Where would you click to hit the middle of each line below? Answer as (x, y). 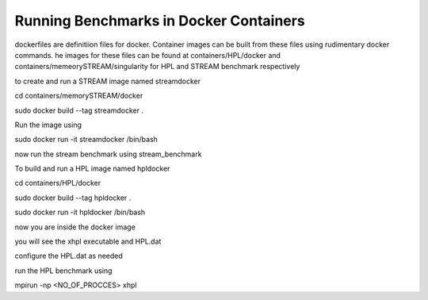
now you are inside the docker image (75, 227)
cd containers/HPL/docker (58, 183)
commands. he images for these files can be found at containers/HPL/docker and (148, 55)
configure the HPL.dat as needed (69, 256)
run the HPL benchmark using (63, 271)
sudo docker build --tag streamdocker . (79, 110)
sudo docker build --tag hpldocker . (73, 198)
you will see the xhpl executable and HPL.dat (88, 241)
